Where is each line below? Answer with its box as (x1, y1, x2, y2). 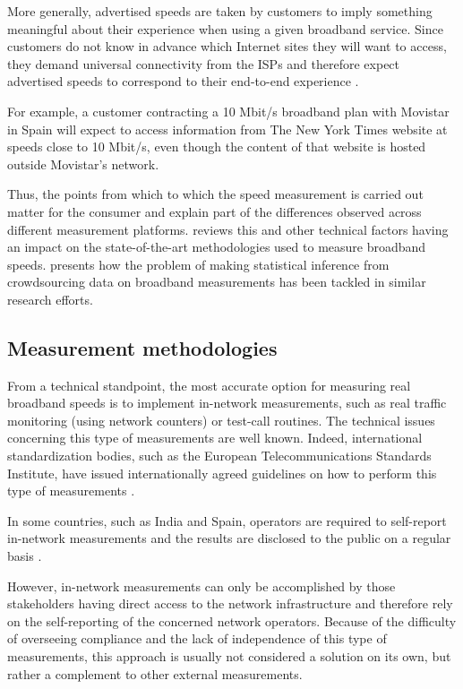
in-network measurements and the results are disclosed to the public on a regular (7, 529, 451, 547)
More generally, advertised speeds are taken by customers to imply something (7, 2, 433, 20)
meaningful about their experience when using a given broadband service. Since (7, 19, 443, 38)
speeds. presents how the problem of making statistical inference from (7, 254, 390, 273)
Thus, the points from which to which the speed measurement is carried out (7, 185, 424, 203)
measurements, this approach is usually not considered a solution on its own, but (7, 647, 451, 666)
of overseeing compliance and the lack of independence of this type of (7, 629, 387, 648)
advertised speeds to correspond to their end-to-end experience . (7, 72, 359, 90)
